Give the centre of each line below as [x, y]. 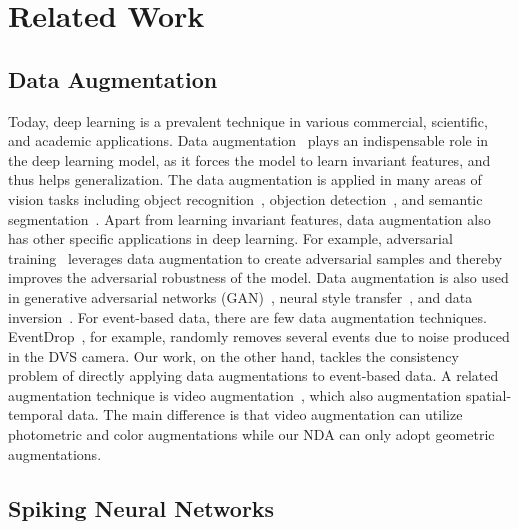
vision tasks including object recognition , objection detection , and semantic [245, 198]
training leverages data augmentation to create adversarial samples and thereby [255, 257]
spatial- [488, 394]
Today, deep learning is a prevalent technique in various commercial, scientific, [248, 120]
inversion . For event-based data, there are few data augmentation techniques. [247, 316]
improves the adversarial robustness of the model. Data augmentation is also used [258, 277]
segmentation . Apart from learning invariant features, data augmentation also [249, 218]
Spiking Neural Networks [141, 507]
